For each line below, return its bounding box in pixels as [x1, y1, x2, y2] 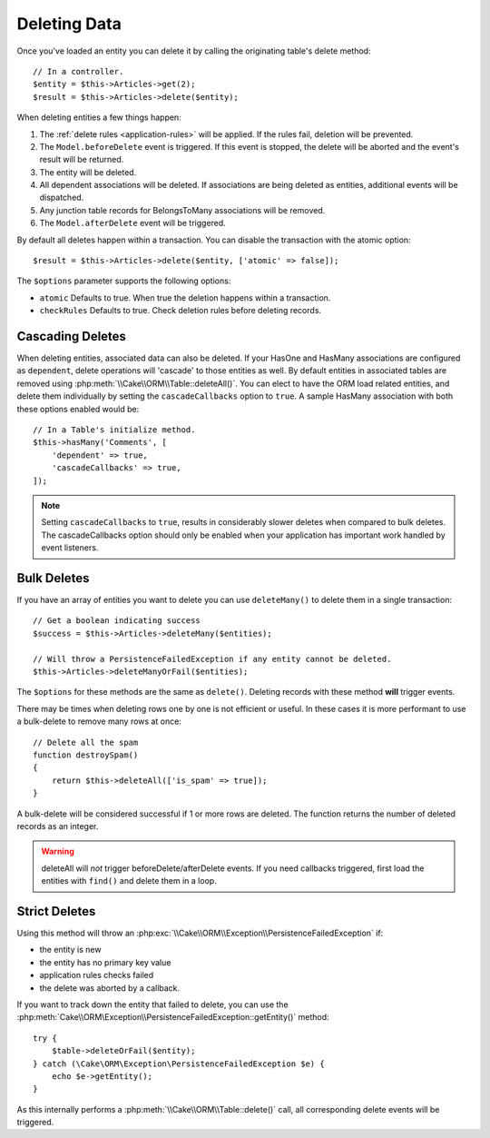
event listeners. [41, 542, 99, 553]
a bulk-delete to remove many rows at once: [16, 716, 181, 727]
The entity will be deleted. [39, 166, 137, 177]
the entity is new [39, 945, 102, 955]
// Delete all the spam [33, 737, 139, 747]
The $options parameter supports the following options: [16, 275, 231, 286]
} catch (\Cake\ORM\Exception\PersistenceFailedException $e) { [33, 1058, 326, 1069]
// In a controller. [33, 66, 124, 76]
